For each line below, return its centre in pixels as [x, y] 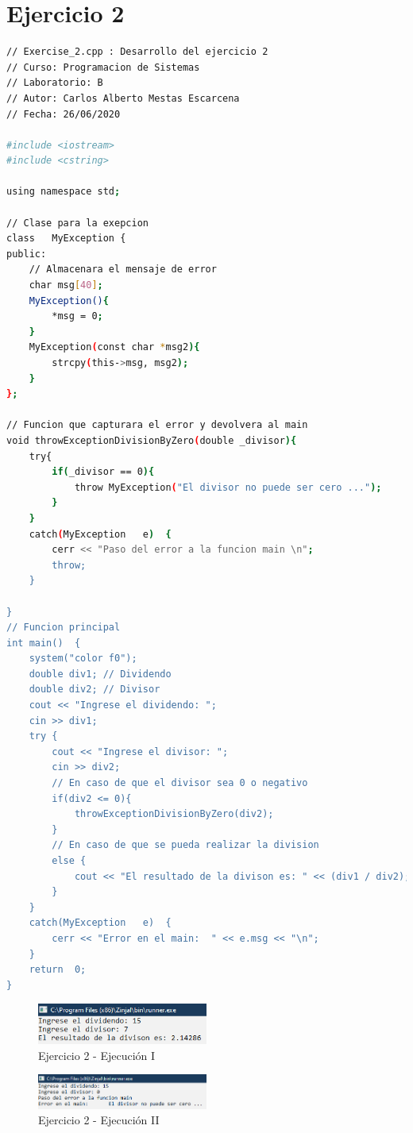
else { [69, 861]
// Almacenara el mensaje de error [123, 270]
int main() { [44, 643]
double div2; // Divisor [95, 690]
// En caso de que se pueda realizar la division [185, 845]
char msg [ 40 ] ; [66, 285]
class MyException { [66, 239]
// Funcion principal [64, 628]
